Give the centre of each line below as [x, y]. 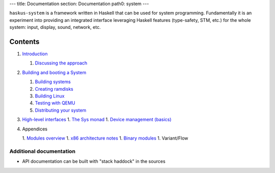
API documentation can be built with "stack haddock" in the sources [94, 161]
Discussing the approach [61, 63]
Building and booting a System [54, 72]
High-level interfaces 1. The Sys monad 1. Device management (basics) [97, 120]
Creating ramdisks [54, 89]
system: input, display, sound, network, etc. [55, 27]
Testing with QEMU [55, 103]
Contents [24, 41]
